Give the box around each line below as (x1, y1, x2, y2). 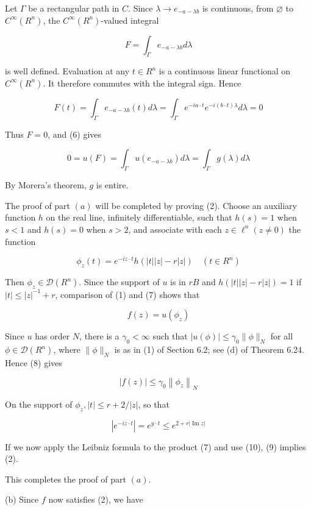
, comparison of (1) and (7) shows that (55, 288, 200, 300)
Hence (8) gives (5, 356, 62, 369)
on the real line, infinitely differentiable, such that (46, 211, 232, 224)
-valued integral (101, 13, 159, 26)
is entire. (96, 179, 129, 191)
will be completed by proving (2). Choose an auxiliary (95, 199, 297, 211)
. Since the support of (79, 275, 160, 288)
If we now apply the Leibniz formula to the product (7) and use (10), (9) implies (5, 440, 306, 453)
